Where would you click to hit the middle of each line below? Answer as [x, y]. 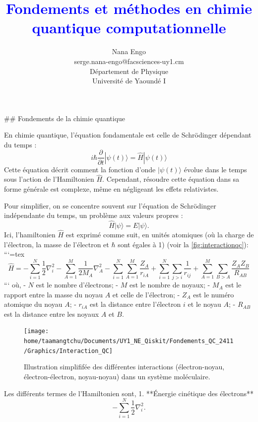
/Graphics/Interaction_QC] [68, 351]
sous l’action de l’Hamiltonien [49, 179]
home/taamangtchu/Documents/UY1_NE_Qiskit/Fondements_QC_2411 [129, 341]
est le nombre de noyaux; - [170, 285]
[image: [36, 331]
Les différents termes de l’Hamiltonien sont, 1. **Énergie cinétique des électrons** [129, 393]
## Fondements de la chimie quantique [65, 118]
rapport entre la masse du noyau [53, 294]
